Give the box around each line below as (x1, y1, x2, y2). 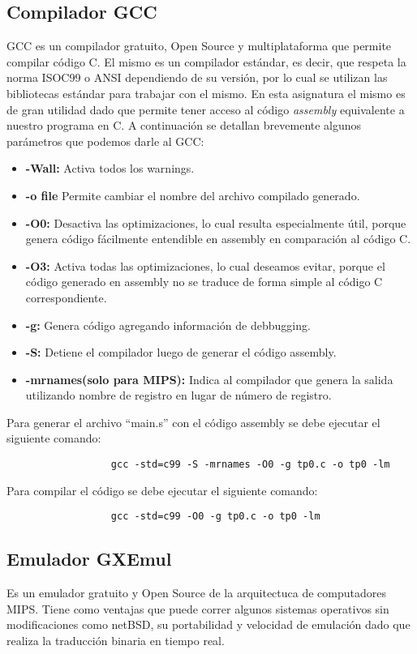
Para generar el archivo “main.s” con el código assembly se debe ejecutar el (6, 413, 380, 430)
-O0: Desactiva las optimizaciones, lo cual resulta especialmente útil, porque (25, 214, 406, 231)
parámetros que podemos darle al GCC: (6, 132, 204, 149)
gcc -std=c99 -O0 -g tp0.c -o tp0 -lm (110, 511, 320, 523)
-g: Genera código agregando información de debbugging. (25, 316, 311, 333)
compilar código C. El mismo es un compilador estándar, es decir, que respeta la (6, 53, 406, 70)
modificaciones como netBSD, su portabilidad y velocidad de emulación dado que (6, 616, 411, 633)
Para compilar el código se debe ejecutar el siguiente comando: (6, 481, 318, 498)
